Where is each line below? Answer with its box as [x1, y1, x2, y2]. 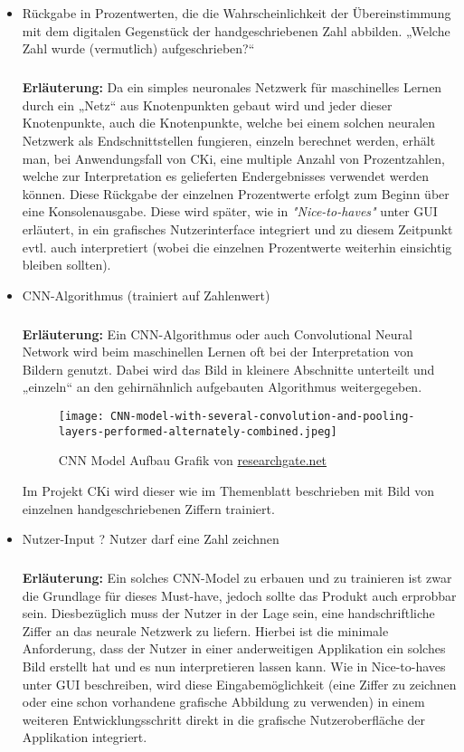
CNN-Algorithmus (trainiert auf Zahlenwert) [22, 285, 270, 304]
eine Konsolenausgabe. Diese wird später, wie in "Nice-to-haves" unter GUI [22, 202, 438, 221]
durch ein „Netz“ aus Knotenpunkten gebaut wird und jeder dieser [22, 95, 393, 114]
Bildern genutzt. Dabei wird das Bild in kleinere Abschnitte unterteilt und [22, 359, 435, 378]
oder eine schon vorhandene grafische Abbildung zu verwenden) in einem [22, 692, 425, 711]
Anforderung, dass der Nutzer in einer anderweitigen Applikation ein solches [22, 639, 446, 658]
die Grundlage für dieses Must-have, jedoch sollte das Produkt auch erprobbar [22, 585, 457, 604]
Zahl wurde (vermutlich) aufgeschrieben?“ [22, 39, 255, 58]
